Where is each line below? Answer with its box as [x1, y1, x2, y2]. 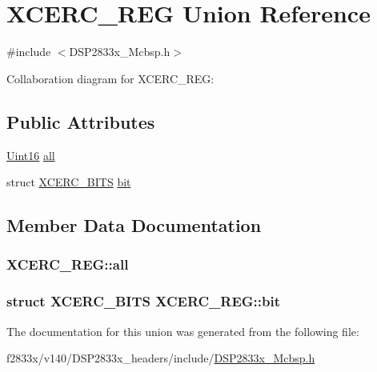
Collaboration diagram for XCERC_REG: [6, 70, 215, 86]
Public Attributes [6, 109, 155, 134]
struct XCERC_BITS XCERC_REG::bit [6, 291, 281, 311]
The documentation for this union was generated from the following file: [6, 322, 359, 339]
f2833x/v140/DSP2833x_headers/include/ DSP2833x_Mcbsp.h [6, 350, 315, 366]
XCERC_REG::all [6, 254, 129, 274]
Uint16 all [6, 146, 55, 163]
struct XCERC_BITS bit [6, 174, 131, 190]
